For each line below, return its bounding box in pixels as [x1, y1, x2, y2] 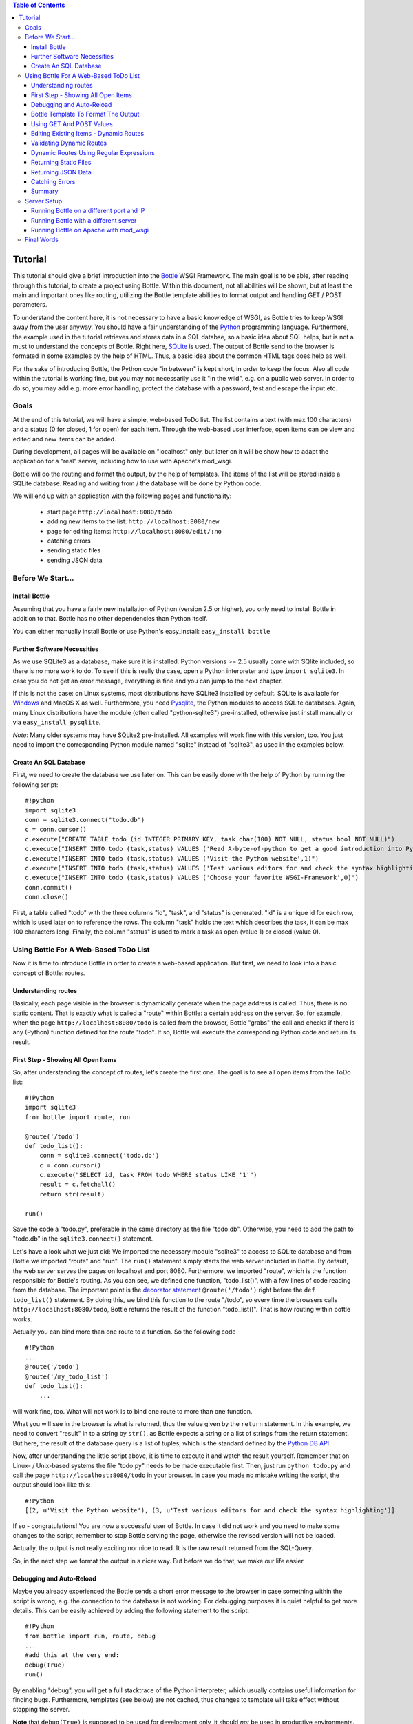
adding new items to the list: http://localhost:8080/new [47, 517, 220, 525]
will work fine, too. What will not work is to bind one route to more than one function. [12, 1407, 253, 1415]
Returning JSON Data [31, 168, 92, 176]
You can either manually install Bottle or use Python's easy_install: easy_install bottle [12, 627, 271, 635]
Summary [31, 187, 59, 196]
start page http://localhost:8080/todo [47, 508, 173, 516]
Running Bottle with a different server [31, 216, 137, 224]
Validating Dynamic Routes [31, 139, 107, 148]
